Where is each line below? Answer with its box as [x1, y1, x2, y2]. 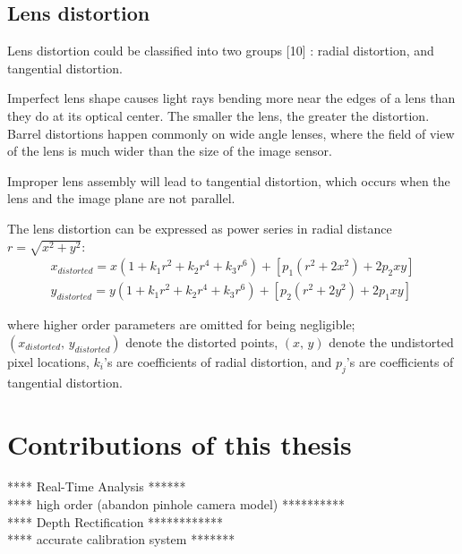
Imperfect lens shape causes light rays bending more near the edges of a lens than [7, 89, 456, 107]
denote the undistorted [329, 332, 454, 351]
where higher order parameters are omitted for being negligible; [7, 315, 355, 334]
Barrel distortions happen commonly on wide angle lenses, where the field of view [7, 124, 455, 142]
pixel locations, [7, 352, 90, 371]
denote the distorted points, [125, 332, 278, 351]
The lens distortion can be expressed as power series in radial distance [7, 218, 392, 237]
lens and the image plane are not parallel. [7, 189, 235, 208]
